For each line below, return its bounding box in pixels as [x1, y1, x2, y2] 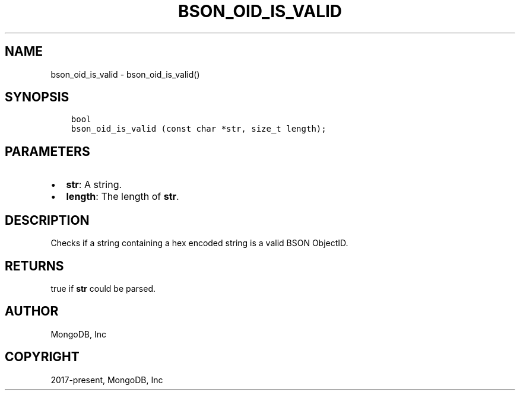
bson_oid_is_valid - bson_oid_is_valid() [50, 69, 200, 79]
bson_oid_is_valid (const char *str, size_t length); [71, 124, 326, 134]
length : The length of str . [66, 190, 179, 203]
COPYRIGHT [5, 349, 80, 365]
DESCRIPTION [5, 212, 90, 228]
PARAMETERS [5, 144, 90, 159]
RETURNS [5, 258, 64, 273]
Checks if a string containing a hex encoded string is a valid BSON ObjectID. [50, 238, 348, 249]
